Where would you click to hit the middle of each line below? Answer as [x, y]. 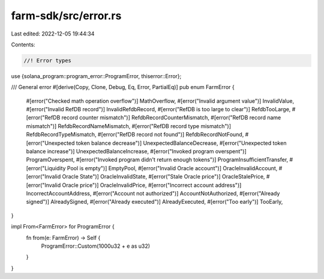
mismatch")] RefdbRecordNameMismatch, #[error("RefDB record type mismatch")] [128, 126]
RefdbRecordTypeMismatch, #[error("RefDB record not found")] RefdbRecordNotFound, [135, 135]
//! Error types [48, 60]
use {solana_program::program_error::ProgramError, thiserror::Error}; [96, 76]
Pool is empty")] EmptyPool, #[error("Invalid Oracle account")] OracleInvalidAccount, [172, 168]
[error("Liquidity [46, 168]
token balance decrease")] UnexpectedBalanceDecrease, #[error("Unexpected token [181, 143]
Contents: [23, 44]
